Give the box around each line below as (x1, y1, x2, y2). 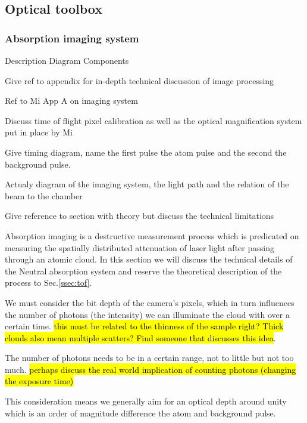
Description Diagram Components (5, 54, 129, 66)
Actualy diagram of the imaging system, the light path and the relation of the (5, 178, 289, 190)
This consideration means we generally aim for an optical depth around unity (5, 395, 287, 407)
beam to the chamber (5, 189, 83, 202)
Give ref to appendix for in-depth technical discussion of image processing (5, 74, 274, 87)
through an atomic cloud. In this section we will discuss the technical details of (5, 253, 293, 265)
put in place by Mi (5, 126, 73, 138)
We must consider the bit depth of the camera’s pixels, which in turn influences (5, 296, 295, 308)
